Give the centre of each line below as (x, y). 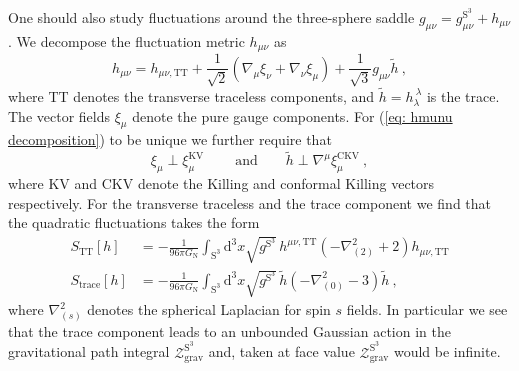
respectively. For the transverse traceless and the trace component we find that (249, 202)
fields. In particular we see (427, 309)
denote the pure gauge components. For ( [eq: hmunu (292, 115)
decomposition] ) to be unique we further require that (170, 139)
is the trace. (463, 95)
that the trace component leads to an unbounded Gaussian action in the (229, 330)
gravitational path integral (89, 351)
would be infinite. (447, 351)
